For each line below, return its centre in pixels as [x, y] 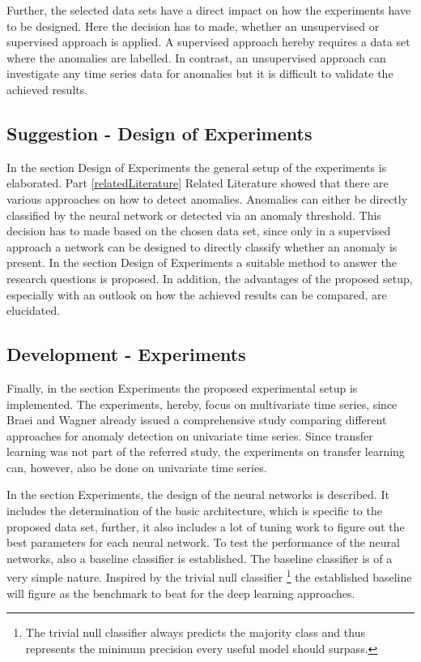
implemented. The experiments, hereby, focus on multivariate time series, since [202, 404]
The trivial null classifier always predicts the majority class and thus [195, 632]
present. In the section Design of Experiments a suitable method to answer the [202, 262]
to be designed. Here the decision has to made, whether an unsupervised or [193, 26]
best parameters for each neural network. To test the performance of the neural [203, 542]
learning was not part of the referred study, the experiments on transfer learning [206, 451]
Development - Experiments [126, 354]
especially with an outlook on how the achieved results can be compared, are [197, 294]
